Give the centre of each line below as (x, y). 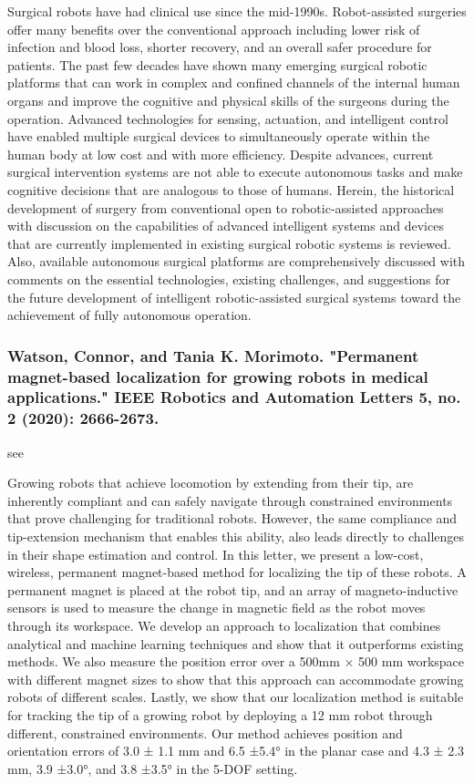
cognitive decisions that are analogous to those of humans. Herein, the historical (231, 189)
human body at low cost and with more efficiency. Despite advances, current (221, 154)
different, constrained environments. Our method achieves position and (205, 732)
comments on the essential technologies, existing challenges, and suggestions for (229, 279)
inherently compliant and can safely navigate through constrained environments (230, 500)
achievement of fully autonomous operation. (129, 315)
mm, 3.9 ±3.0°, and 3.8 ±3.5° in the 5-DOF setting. (153, 768)
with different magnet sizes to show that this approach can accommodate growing (236, 679)
